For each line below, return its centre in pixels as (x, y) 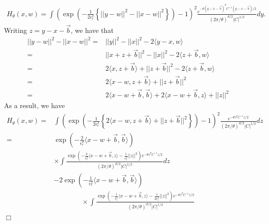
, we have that (92, 30)
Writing (16, 30)
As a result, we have (34, 105)
